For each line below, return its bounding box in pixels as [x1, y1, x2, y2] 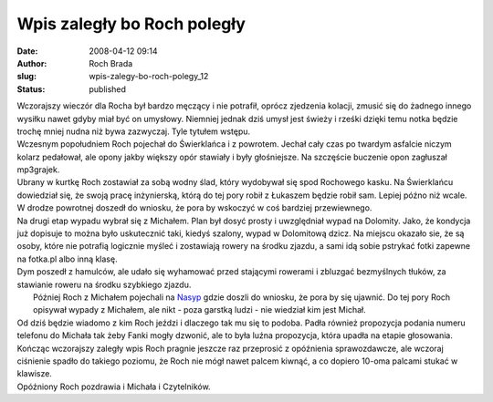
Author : [16, 57, 47, 68]
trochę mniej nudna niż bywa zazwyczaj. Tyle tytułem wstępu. [16, 126, 251, 137]
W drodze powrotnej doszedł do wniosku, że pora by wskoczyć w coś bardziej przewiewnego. [16, 202, 372, 213]
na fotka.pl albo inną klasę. [16, 253, 118, 264]
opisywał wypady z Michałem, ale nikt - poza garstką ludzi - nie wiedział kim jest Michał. [33, 304, 366, 315]
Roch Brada [89, 57, 133, 68]
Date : [16, 46, 38, 57]
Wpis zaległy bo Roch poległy [16, 14, 246, 34]
